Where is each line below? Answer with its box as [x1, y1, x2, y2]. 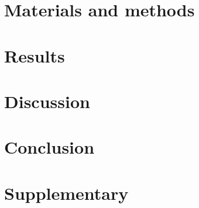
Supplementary [4, 181, 129, 204]
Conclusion [4, 135, 95, 159]
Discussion [4, 89, 90, 113]
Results [4, 43, 65, 67]
